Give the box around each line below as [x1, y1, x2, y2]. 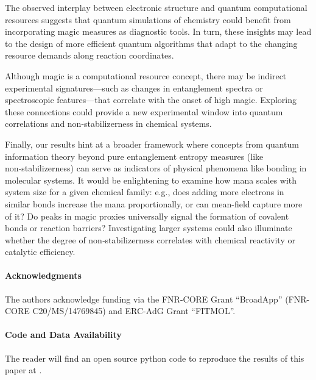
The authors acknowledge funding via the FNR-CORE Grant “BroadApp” [5, 292, 283, 305]
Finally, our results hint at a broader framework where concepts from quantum [5, 137, 299, 150]
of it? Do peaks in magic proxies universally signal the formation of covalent [5, 209, 289, 222]
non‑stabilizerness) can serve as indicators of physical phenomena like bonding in [5, 162, 307, 174]
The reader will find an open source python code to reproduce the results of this [5, 351, 304, 364]
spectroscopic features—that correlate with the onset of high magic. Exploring [5, 93, 297, 106]
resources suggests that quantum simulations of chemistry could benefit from [5, 13, 291, 26]
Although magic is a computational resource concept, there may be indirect [5, 69, 287, 82]
